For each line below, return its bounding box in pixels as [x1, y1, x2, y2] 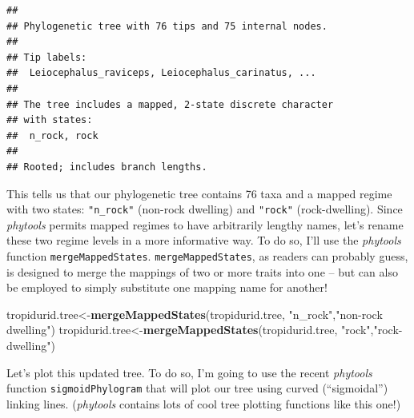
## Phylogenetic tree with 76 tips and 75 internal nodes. [6, 20, 328, 32]
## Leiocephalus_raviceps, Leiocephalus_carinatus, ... [6, 67, 316, 79]
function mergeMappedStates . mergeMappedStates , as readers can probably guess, [6, 247, 408, 264]
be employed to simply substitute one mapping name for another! [6, 279, 328, 296]
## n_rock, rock [6, 129, 98, 141]
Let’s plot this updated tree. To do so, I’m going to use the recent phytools [6, 364, 372, 380]
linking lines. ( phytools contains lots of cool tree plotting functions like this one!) [6, 395, 401, 412]
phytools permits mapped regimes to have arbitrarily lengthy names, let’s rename [6, 216, 404, 233]
